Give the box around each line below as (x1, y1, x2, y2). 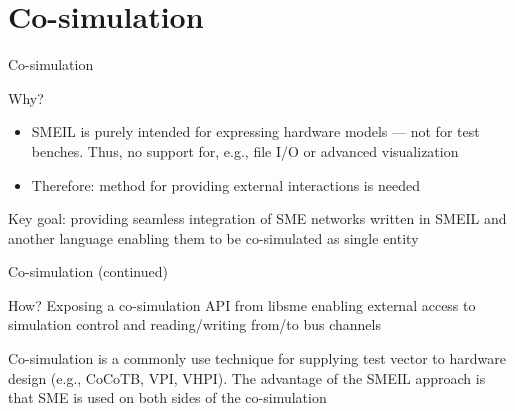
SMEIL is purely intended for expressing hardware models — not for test (31, 121, 480, 142)
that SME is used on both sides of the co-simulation (8, 387, 327, 408)
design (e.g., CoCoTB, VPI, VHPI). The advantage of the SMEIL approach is (8, 367, 486, 388)
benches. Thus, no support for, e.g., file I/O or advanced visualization (31, 140, 459, 161)
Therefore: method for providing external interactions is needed (31, 174, 420, 195)
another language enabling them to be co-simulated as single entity (8, 227, 419, 248)
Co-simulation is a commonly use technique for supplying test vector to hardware (8, 348, 506, 369)
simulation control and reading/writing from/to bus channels (8, 314, 381, 335)
